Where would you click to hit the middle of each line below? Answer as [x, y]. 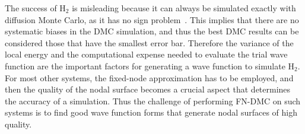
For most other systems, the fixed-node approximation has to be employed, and [149, 77]
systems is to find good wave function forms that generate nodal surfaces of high [151, 112]
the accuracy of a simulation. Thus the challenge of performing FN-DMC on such [153, 100]
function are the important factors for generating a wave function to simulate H [150, 66]
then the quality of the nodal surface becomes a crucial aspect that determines [148, 89]
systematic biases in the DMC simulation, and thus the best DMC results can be [152, 31]
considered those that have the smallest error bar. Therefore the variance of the [149, 42]
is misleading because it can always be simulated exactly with [184, 8]
